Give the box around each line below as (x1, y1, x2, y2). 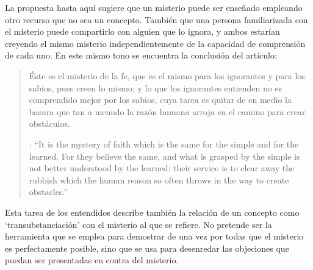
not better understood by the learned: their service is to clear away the (29, 162, 295, 174)
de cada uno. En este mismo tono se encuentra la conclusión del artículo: (5, 49, 277, 62)
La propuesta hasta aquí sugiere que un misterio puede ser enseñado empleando (5, 1, 303, 13)
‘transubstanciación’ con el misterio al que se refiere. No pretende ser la (5, 218, 272, 230)
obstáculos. (29, 117, 70, 130)
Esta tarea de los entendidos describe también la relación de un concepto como (5, 205, 300, 218)
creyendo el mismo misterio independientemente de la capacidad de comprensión (5, 37, 306, 49)
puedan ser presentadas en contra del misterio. (5, 254, 179, 266)
